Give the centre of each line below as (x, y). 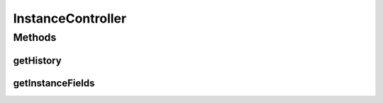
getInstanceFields (54, 83)
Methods (35, 37)
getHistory (37, 60)
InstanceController (70, 18)
